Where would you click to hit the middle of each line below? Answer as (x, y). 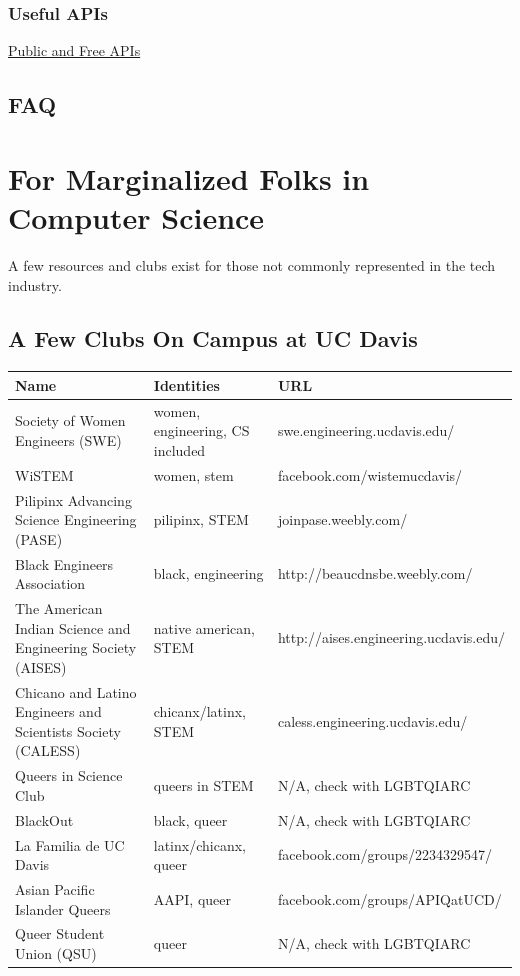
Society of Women (70, 420)
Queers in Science (69, 775)
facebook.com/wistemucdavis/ (370, 474)
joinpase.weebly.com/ (342, 519)
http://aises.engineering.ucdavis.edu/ (391, 637)
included (179, 449)
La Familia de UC (70, 844)
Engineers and (58, 711)
